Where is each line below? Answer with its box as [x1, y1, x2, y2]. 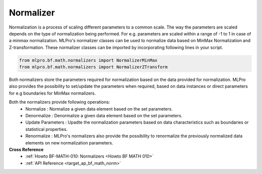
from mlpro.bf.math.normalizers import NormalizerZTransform [19, 64, 168, 70]
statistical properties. [25, 126, 68, 132]
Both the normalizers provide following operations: [9, 99, 110, 105]
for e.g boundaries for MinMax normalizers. [9, 90, 96, 96]
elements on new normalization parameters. [25, 140, 114, 145]
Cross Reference [9, 146, 44, 152]
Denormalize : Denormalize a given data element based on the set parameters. [25, 113, 183, 119]
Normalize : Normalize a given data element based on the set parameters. [25, 106, 173, 111]
